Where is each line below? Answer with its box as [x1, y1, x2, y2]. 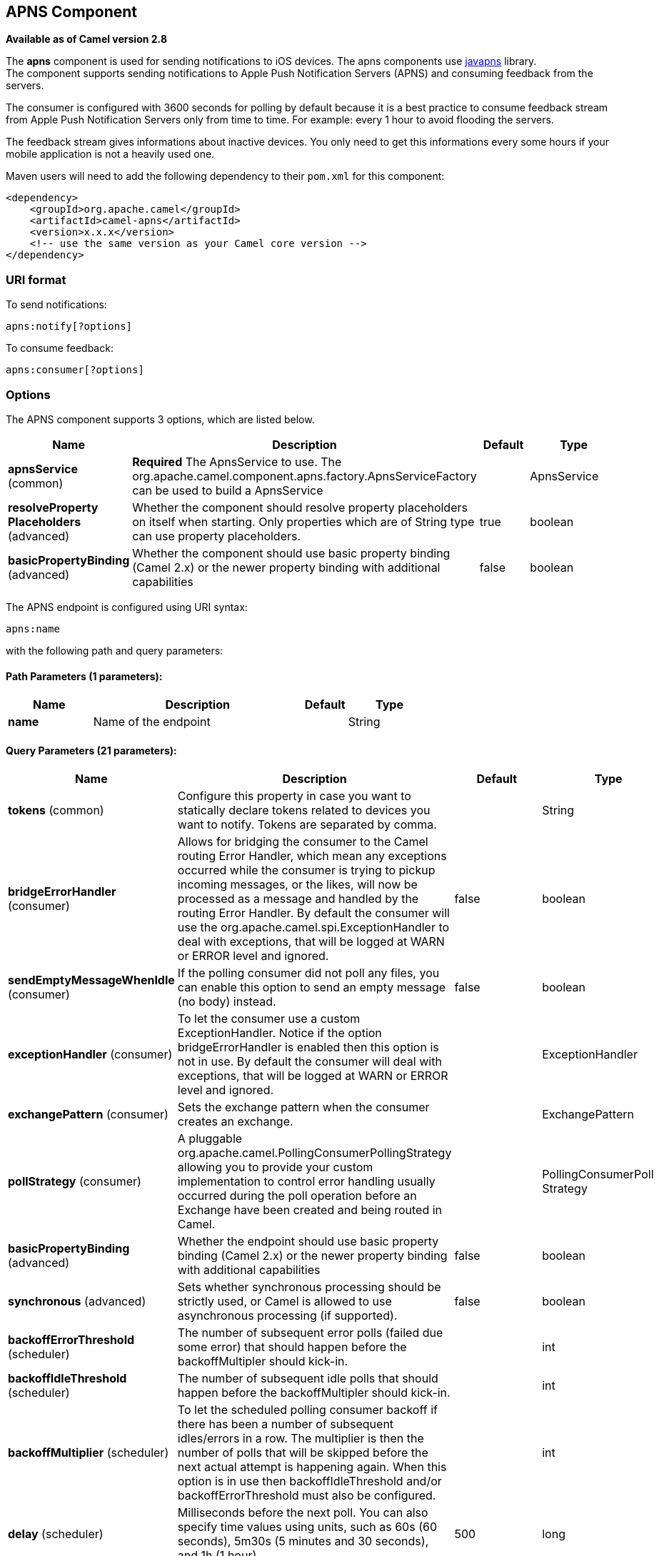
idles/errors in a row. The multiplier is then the [177, 1431, 424, 1446]
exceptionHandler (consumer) [8, 1047, 173, 1062]
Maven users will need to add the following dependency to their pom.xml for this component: [6, 170, 445, 183]
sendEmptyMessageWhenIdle [8, 973, 175, 988]
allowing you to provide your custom [177, 1160, 373, 1175]
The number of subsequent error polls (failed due [177, 1325, 443, 1340]
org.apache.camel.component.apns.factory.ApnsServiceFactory [132, 468, 477, 483]
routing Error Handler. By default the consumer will [177, 906, 450, 921]
